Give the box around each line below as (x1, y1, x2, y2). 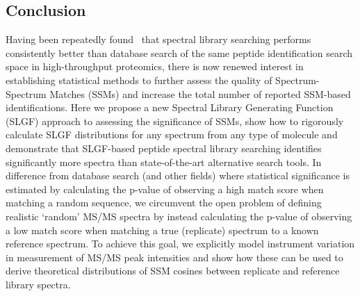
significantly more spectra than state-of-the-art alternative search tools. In (6, 154, 322, 169)
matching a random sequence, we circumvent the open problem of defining (6, 195, 322, 210)
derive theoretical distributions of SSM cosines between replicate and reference (6, 263, 340, 278)
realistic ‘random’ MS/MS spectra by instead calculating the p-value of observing (6, 208, 352, 223)
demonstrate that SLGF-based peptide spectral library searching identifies (6, 140, 322, 155)
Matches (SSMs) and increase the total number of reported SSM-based (49, 86, 351, 101)
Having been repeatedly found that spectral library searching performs (6, 32, 311, 47)
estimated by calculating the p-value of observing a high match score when (6, 181, 324, 196)
